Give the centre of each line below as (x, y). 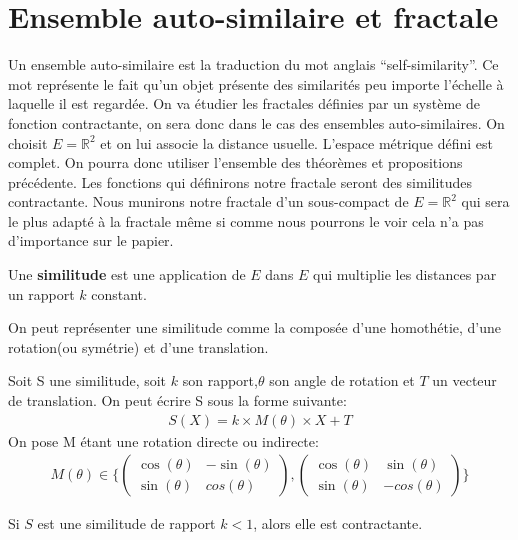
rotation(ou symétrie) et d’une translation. (138, 346)
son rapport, (220, 380)
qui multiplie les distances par (405, 274)
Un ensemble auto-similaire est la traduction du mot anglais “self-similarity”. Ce (253, 64)
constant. (119, 293)
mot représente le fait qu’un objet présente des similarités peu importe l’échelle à (256, 83)
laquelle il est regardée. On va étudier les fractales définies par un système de (244, 103)
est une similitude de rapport (126, 523)
